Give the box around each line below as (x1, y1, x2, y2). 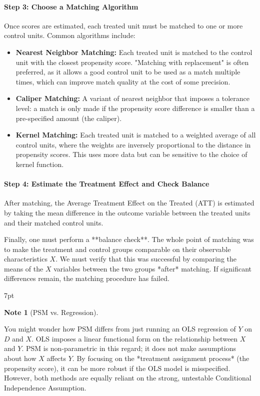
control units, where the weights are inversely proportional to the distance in (15, 139, 251, 149)
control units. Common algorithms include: (4, 30, 135, 40)
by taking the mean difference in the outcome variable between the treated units (4, 207, 250, 217)
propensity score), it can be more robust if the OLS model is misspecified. (4, 362, 230, 373)
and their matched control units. (4, 217, 103, 227)
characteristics (4, 253, 47, 264)
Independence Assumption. (4, 382, 86, 392)
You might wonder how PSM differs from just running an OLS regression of (4, 323, 236, 334)
